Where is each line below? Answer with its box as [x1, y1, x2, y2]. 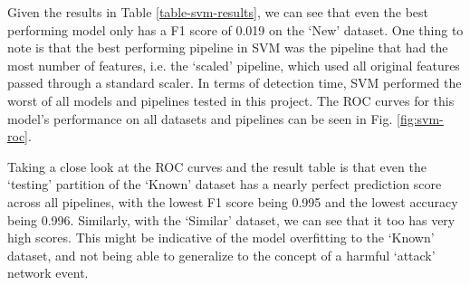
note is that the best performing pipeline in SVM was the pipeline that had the [7, 38, 448, 57]
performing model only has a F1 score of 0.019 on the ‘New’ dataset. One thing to [7, 20, 464, 39]
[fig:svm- [396, 109, 444, 128]
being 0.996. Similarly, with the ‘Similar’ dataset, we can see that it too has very [7, 210, 456, 229]
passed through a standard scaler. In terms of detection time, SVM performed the [7, 73, 462, 92]
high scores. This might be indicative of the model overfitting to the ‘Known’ [7, 228, 435, 247]
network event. [7, 263, 89, 282]
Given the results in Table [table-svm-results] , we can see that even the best [7, 3, 428, 21]
